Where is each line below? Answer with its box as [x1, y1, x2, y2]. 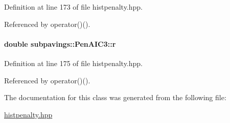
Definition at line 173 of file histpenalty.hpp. [4, 2, 143, 12]
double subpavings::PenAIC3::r [4, 38, 116, 49]
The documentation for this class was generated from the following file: [4, 92, 226, 103]
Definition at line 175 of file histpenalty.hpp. [4, 57, 143, 68]
